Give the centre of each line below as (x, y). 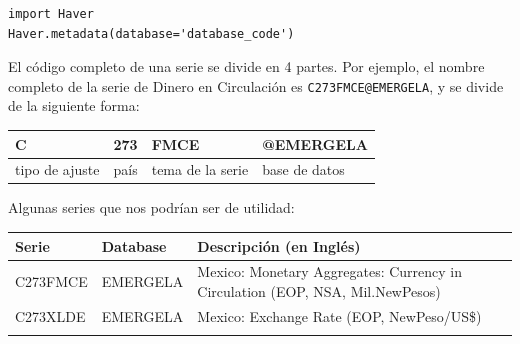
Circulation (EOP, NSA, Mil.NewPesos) (319, 291)
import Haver (51, 14)
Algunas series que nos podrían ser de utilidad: (151, 207)
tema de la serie (200, 169)
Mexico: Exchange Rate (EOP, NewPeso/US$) (339, 315)
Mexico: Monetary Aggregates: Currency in (330, 271)
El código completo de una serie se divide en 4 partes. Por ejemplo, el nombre (246, 66)
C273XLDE (50, 315)
